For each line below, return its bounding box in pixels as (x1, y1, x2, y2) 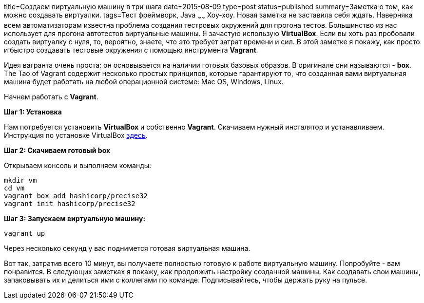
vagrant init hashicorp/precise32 (4, 199, 135, 208)
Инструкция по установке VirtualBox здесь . (4, 131, 148, 139)
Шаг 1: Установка (4, 107, 62, 116)
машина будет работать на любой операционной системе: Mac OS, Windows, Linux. (4, 77, 284, 86)
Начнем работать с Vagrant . (4, 92, 98, 101)
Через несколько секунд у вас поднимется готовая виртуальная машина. (4, 244, 251, 252)
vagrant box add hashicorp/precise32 (4, 191, 148, 200)
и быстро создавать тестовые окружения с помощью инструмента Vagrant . (4, 45, 258, 54)
